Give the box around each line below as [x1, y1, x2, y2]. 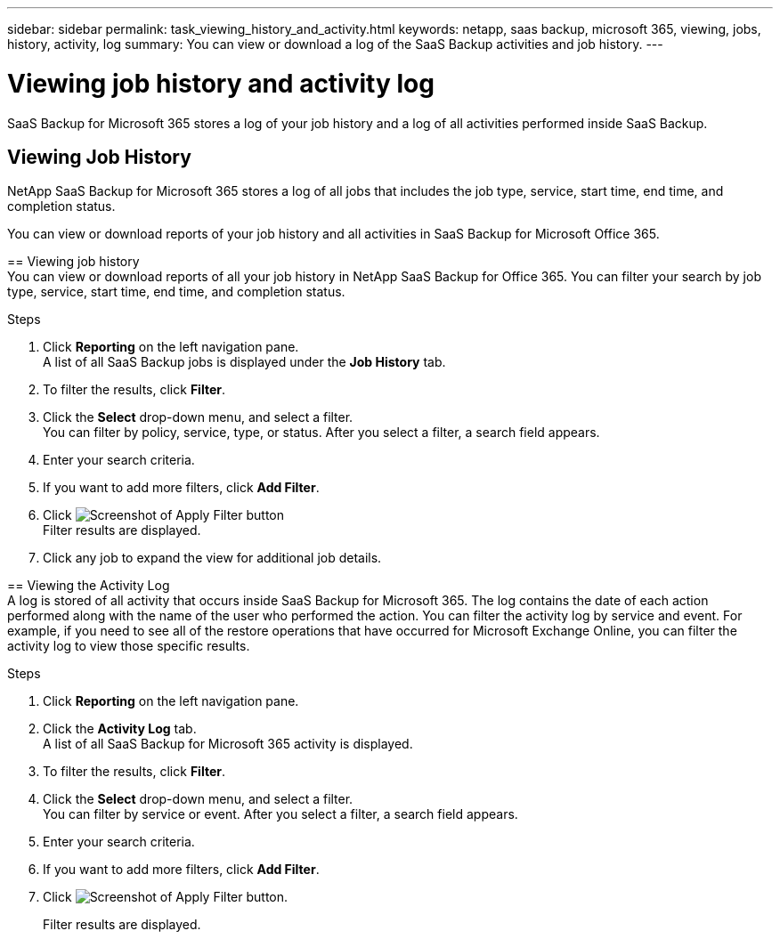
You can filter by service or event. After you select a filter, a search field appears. [43, 806, 518, 822]
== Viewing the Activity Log [7, 578, 170, 594]
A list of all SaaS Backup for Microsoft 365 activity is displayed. [43, 736, 413, 752]
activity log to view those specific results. [7, 638, 250, 654]
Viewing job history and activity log [7, 68, 435, 99]
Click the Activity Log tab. [43, 721, 197, 737]
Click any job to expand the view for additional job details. [43, 550, 382, 566]
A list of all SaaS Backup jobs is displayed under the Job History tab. [43, 354, 446, 370]
